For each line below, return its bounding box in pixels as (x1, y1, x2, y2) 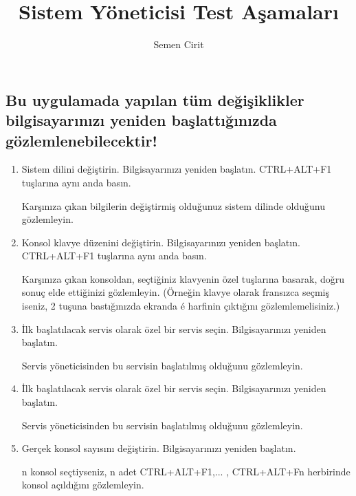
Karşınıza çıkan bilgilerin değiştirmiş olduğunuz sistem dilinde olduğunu (21, 198, 325, 213)
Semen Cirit (153, 37, 204, 52)
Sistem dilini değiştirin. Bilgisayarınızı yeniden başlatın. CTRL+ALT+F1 (21, 162, 332, 176)
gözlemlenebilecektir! (5, 129, 157, 151)
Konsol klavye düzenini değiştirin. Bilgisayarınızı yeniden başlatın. (21, 235, 300, 249)
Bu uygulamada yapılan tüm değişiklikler (5, 89, 304, 110)
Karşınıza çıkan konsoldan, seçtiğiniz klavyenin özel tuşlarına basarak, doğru (21, 271, 344, 285)
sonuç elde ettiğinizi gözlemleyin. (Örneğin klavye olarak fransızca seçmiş (21, 285, 330, 299)
